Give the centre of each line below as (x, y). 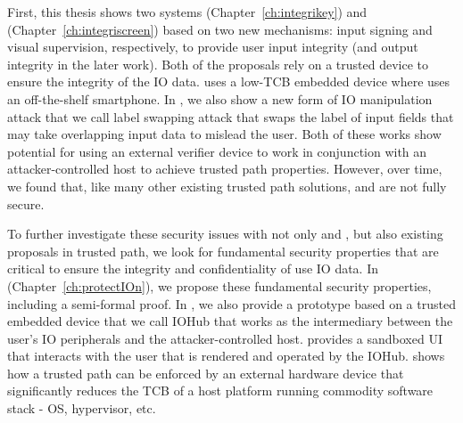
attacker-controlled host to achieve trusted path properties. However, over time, (225, 169)
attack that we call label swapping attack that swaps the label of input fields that (231, 116)
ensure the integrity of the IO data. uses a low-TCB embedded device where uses (229, 81)
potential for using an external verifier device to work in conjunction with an (217, 151)
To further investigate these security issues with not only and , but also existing (225, 234)
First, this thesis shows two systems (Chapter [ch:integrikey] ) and (187, 12)
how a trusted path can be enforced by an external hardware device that (206, 373)
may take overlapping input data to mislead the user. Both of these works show (224, 134)
